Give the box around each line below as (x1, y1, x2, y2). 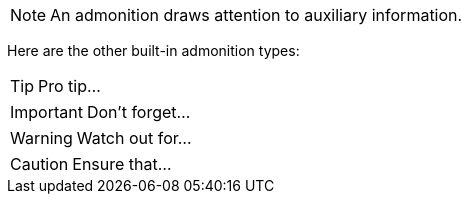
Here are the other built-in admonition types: (7, 42, 300, 59)
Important (10, 102, 83, 122)
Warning (10, 128, 73, 148)
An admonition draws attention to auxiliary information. (50, 5, 463, 25)
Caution (10, 154, 69, 174)
